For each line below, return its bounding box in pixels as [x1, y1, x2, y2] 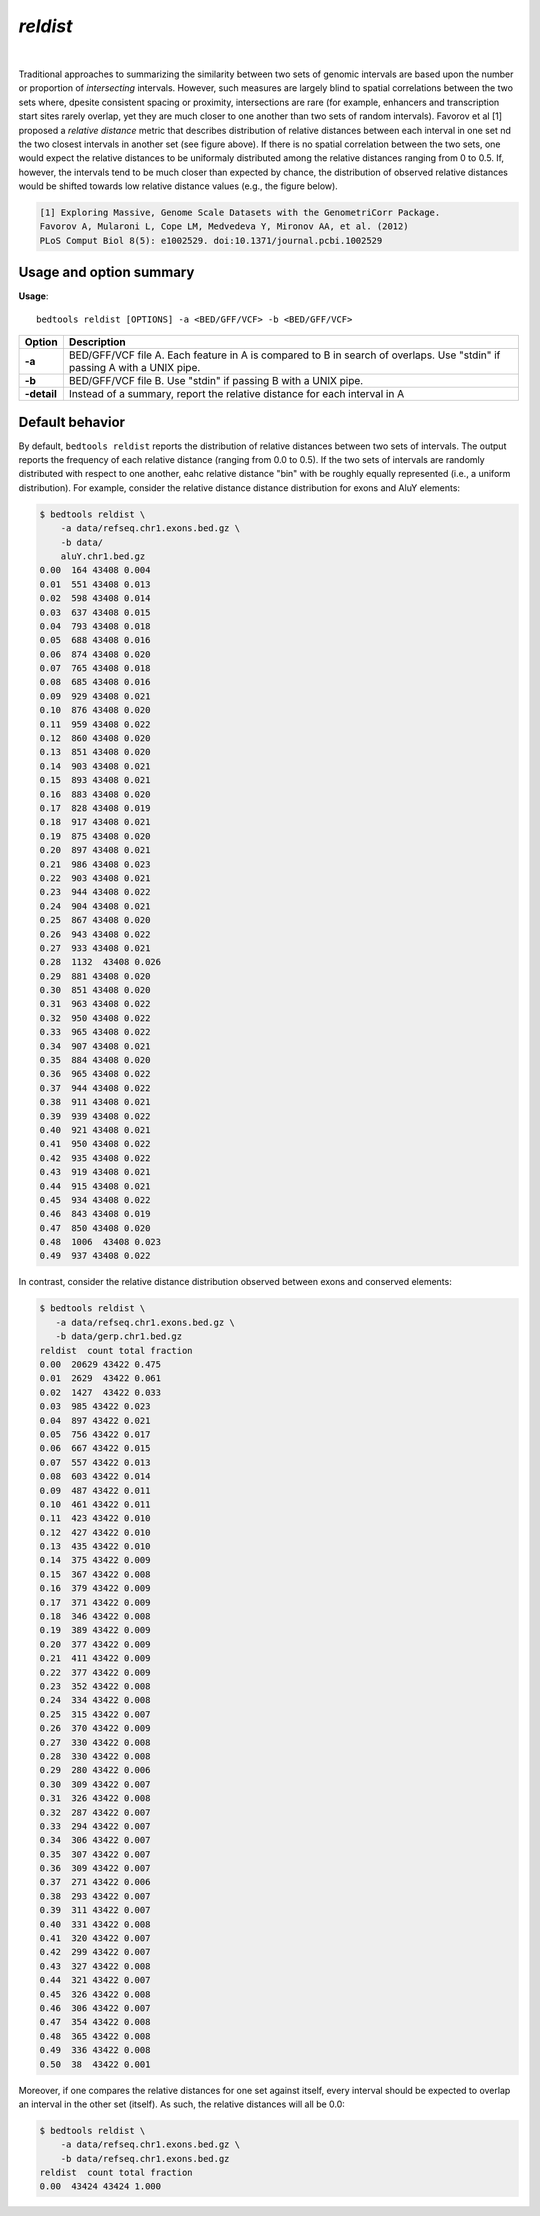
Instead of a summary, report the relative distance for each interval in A [68, 387, 405, 401]
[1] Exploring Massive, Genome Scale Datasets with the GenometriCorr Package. [39, 207, 441, 219]
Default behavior [18, 413, 125, 430]
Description [68, 335, 127, 349]
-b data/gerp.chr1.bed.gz [55, 1331, 183, 1342]
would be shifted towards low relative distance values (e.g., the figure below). [18, 180, 339, 192]
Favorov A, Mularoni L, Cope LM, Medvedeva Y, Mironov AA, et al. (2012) [39, 221, 409, 232]
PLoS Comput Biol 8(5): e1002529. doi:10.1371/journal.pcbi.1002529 [39, 235, 383, 246]
